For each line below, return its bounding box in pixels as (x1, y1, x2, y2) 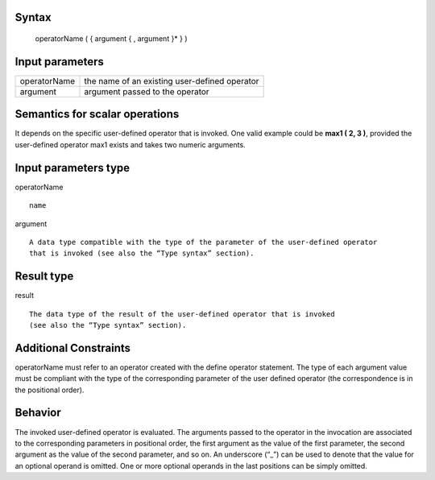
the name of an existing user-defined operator (84, 75, 259, 86)
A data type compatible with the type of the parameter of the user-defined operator (29, 238, 378, 246)
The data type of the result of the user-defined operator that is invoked (29, 309, 335, 318)
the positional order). (14, 385, 85, 395)
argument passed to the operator (84, 85, 209, 97)
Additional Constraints (14, 341, 131, 354)
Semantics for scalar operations (14, 107, 180, 121)
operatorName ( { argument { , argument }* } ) (35, 34, 188, 43)
